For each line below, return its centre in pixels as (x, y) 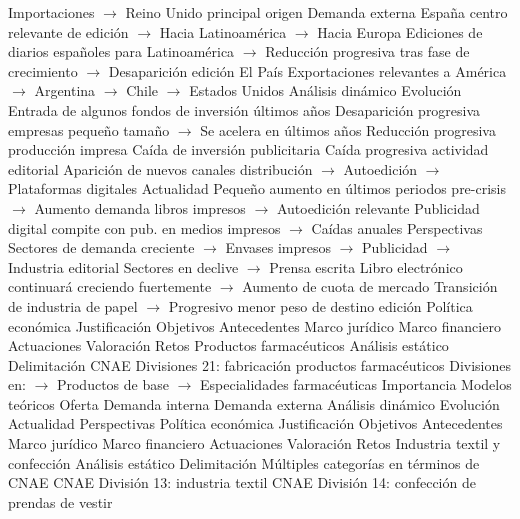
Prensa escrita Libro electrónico (366, 266)
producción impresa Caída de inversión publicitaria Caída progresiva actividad (248, 149)
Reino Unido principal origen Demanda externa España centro (316, 12)
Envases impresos (278, 247)
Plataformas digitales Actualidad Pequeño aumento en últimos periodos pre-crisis (257, 188)
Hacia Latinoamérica (223, 31)
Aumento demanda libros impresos (140, 207)
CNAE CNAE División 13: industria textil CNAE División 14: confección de (242, 482)
